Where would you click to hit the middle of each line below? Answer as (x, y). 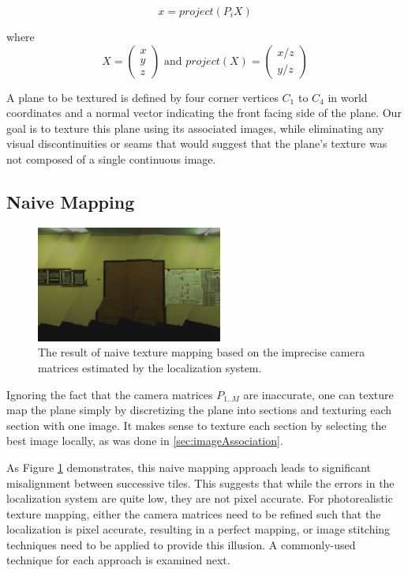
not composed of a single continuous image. (111, 158)
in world (348, 97)
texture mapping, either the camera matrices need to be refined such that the (194, 513)
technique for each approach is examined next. (118, 560)
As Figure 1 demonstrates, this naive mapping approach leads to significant (189, 467)
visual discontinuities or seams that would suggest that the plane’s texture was (197, 143)
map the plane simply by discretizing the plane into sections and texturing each (199, 410)
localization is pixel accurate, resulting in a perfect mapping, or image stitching (198, 529)
